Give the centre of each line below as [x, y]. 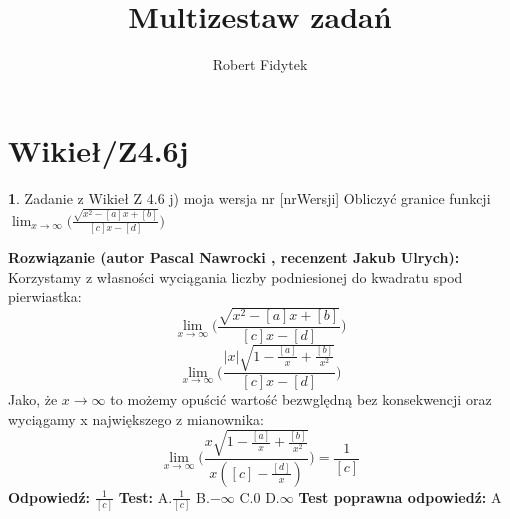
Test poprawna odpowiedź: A [400, 496]
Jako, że [33, 399]
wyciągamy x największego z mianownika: [136, 418]
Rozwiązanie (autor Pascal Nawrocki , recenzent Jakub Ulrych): [234, 257]
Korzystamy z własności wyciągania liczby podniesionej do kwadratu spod [235, 276]
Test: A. [145, 496]
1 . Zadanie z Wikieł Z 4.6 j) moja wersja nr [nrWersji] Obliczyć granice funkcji [249, 197]
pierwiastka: [45, 296]
